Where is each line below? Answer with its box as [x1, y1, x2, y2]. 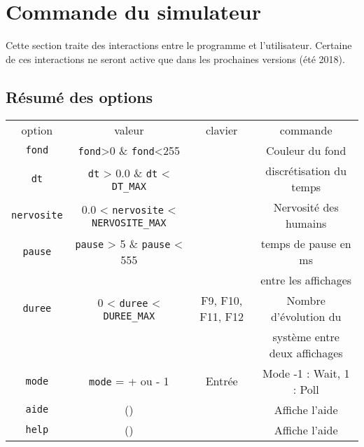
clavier [205, 121, 238, 138]
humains [286, 214, 327, 231]
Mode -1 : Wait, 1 [262, 364, 350, 381]
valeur [114, 121, 144, 138]
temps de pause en [260, 235, 351, 252]
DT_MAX [111, 181, 146, 193]
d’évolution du [270, 308, 342, 324]
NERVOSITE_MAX [92, 217, 167, 229]
